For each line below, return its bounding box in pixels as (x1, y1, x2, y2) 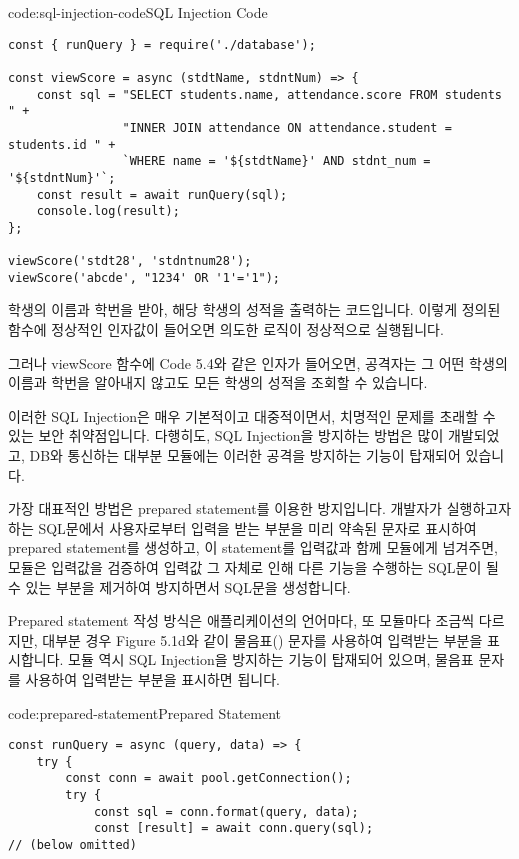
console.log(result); (36, 204, 180, 219)
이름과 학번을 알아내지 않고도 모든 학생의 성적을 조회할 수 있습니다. (8, 372, 428, 393)
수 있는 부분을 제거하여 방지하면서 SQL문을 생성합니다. (8, 576, 351, 597)
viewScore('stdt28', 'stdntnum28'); (8, 254, 252, 269)
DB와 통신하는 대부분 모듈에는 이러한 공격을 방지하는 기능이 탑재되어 (29, 445, 461, 465)
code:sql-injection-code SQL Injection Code (8, 2, 268, 22)
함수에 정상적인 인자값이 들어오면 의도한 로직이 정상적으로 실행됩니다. (8, 319, 444, 340)
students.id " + (8, 137, 116, 152)
